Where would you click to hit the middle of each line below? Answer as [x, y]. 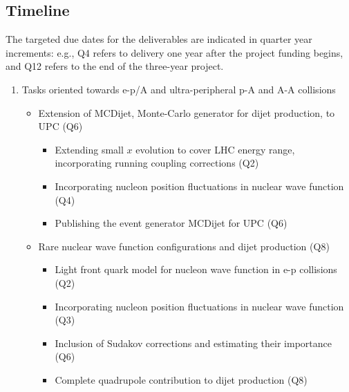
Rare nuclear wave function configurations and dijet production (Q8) [184, 246]
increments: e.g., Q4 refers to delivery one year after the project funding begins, [174, 52]
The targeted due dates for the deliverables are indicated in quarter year [159, 39]
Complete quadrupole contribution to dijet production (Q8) [181, 379]
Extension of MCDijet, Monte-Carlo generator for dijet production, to [187, 112]
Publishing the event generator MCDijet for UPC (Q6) [171, 223]
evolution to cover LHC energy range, [215, 149]
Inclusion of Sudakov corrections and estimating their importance [193, 343]
